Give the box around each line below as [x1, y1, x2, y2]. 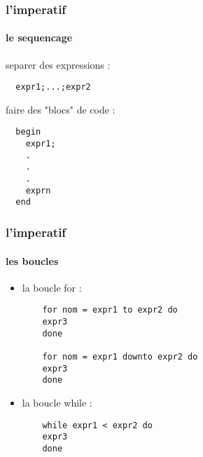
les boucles [6, 253, 59, 268]
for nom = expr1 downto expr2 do [42, 351, 198, 362]
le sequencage [6, 30, 73, 45]
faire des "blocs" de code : [6, 102, 115, 116]
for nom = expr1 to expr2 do [42, 305, 178, 315]
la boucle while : [22, 395, 92, 409]
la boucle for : [22, 280, 82, 294]
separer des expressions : [6, 57, 111, 71]
